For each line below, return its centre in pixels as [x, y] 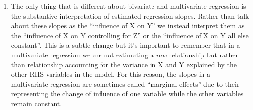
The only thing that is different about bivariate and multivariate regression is [128, 6]
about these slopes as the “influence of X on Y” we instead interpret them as [128, 26]
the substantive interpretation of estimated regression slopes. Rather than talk [130, 16]
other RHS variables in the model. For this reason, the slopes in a [111, 74]
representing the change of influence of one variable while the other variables [127, 93]
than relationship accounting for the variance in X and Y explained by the [124, 64]
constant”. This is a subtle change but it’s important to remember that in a [126, 45]
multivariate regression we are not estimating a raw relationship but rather [125, 54]
